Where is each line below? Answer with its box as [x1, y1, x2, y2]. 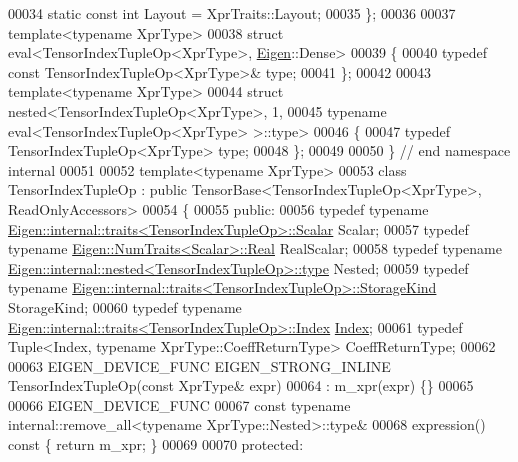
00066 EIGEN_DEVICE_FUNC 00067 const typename [8, 394, 351, 415]
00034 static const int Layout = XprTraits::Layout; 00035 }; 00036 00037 [8, 3, 456, 23]
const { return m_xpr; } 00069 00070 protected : [8, 434, 304, 455]
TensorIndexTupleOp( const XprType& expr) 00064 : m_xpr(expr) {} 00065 [8, 375, 474, 396]
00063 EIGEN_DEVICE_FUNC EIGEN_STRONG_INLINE [8, 355, 391, 376]
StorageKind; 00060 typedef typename [8, 296, 242, 317]
